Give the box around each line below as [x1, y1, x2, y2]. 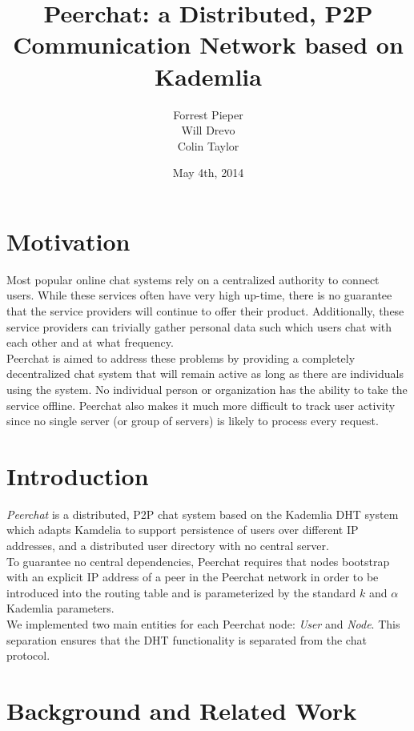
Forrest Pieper [173, 106, 243, 123]
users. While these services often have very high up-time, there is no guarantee [6, 287, 392, 303]
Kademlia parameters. [6, 600, 115, 617]
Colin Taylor [177, 137, 239, 154]
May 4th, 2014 [172, 164, 244, 181]
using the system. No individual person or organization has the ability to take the [6, 380, 408, 397]
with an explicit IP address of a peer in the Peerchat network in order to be [6, 568, 379, 585]
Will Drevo [181, 122, 235, 139]
